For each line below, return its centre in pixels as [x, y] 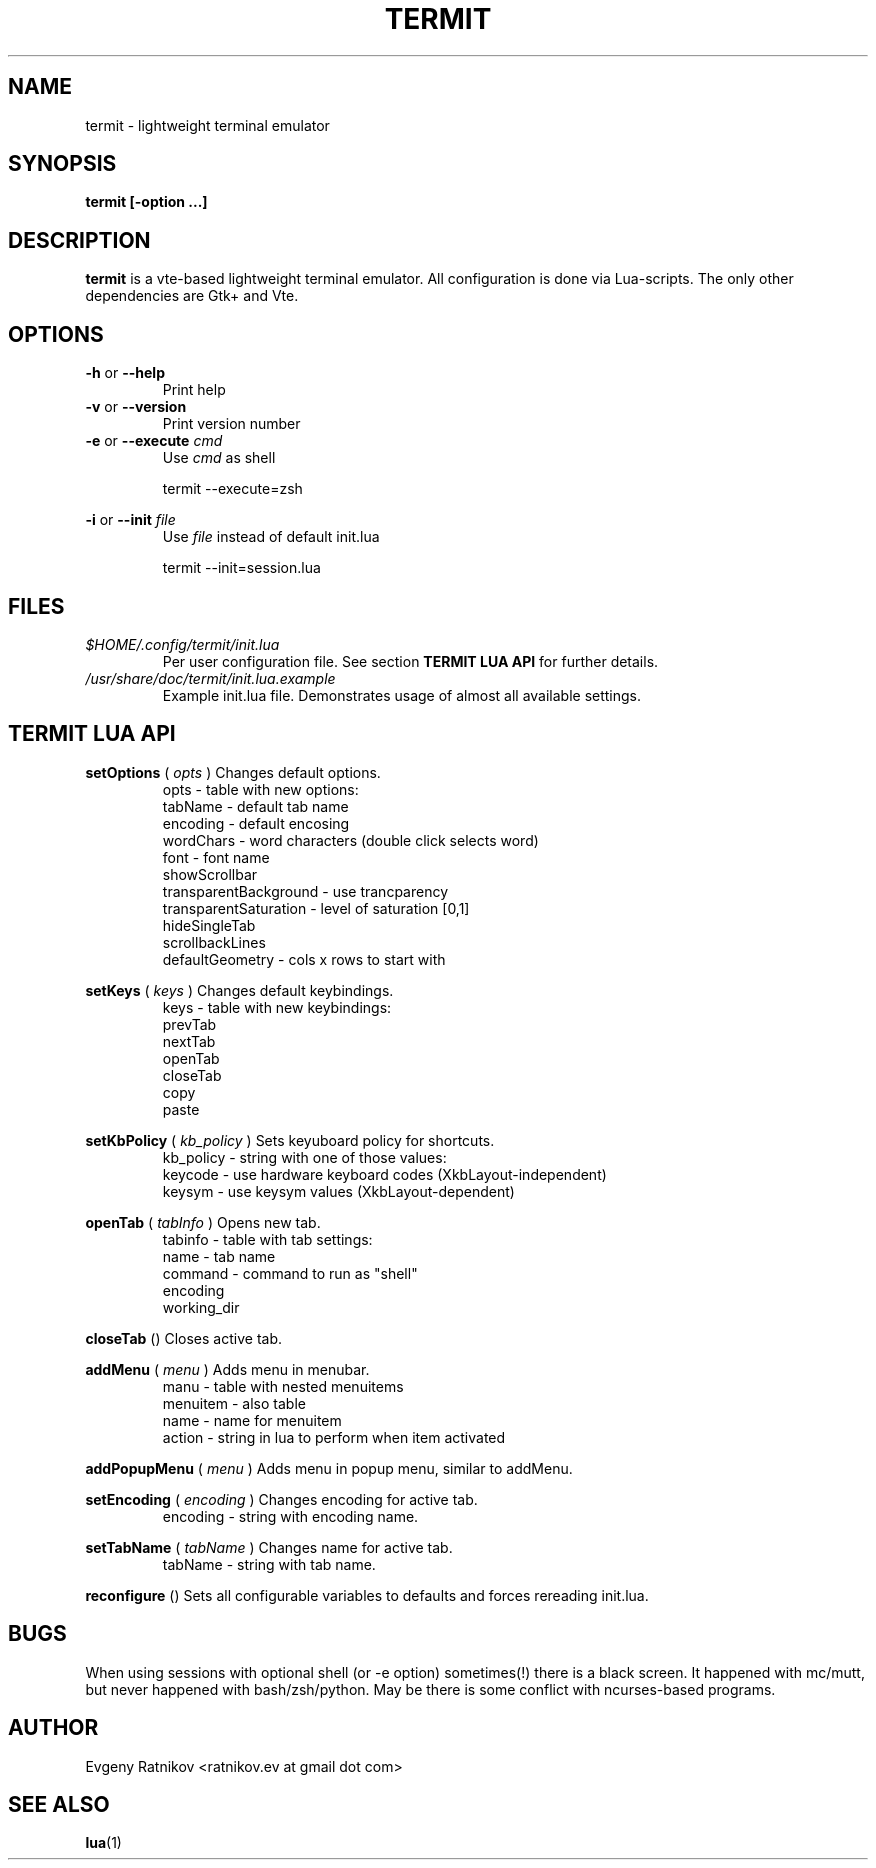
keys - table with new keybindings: [277, 1007]
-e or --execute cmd [154, 441]
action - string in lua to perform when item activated [334, 1437]
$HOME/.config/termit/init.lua [182, 644]
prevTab [189, 1024]
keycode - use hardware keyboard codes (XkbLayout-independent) [384, 1174]
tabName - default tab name [255, 806]
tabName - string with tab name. [269, 1564]
